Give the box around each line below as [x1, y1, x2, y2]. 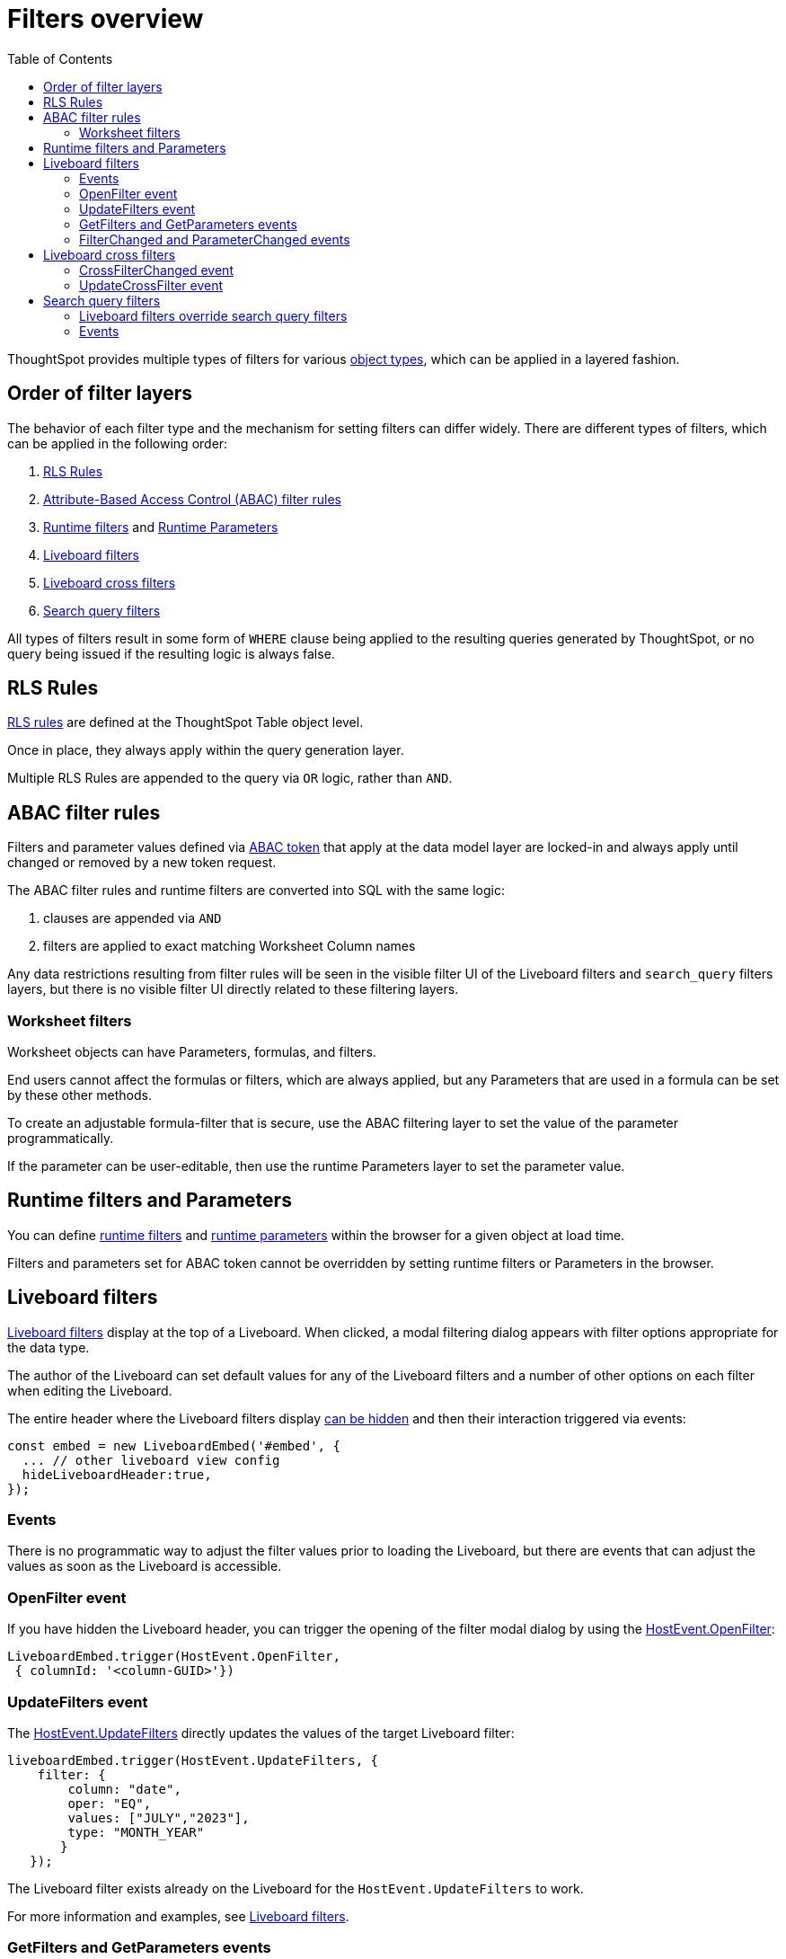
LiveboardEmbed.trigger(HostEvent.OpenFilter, [7, 1649, 340, 1664]
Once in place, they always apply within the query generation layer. [7, 742, 404, 758]
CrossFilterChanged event [79, 261, 234, 278]
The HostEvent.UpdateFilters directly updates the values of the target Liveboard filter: [7, 1724, 515, 1741]
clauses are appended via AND [43, 910, 222, 926]
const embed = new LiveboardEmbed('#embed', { [7, 1438, 340, 1453]
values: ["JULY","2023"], [67, 1810, 250, 1825]
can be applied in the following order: [7, 435, 228, 451]
